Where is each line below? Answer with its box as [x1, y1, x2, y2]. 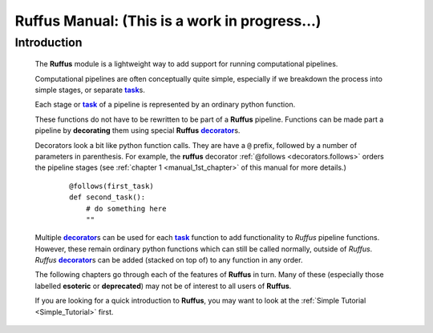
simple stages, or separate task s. [34, 85, 146, 94]
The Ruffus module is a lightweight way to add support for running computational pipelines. [34, 59, 338, 69]
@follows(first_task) [69, 181, 154, 191]
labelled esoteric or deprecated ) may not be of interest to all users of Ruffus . [34, 281, 292, 291]
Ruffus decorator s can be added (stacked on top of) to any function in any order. [34, 255, 303, 265]
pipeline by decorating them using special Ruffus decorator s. [34, 126, 241, 135]
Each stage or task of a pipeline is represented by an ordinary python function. [34, 100, 296, 110]
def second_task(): [69, 193, 146, 202]
